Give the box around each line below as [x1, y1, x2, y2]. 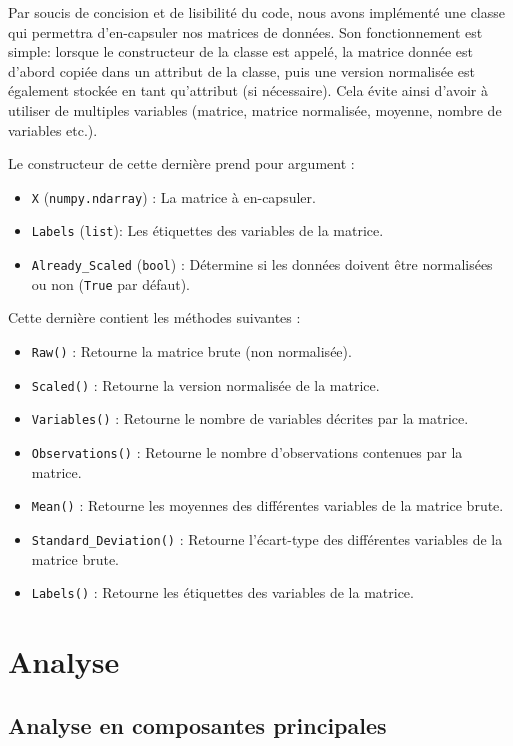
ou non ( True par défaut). [31, 273, 191, 294]
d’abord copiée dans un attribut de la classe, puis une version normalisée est [8, 60, 475, 81]
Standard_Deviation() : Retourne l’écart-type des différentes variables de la [31, 528, 503, 549]
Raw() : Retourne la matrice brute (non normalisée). [31, 340, 352, 361]
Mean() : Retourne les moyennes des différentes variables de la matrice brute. [31, 495, 504, 516]
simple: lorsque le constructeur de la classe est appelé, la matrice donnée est [8, 41, 473, 62]
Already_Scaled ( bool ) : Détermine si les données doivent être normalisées [31, 254, 493, 275]
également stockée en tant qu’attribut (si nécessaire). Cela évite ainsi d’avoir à [8, 80, 488, 101]
